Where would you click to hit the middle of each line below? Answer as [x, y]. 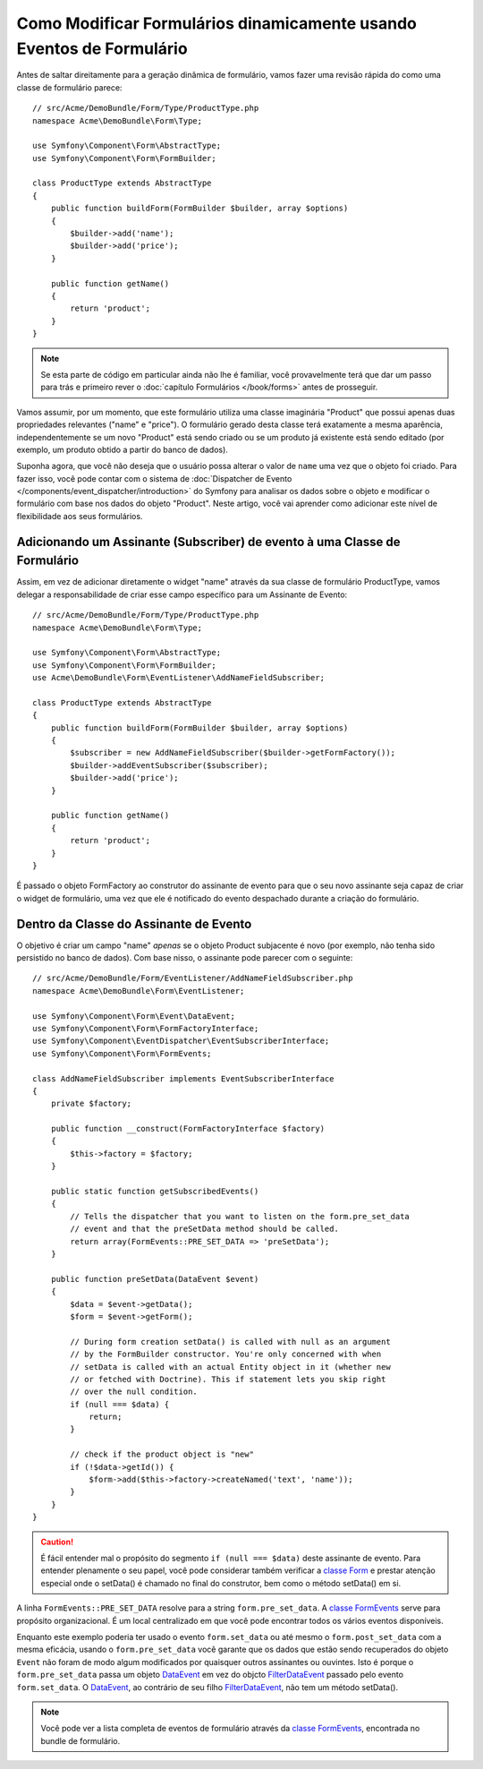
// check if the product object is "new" [162, 1454]
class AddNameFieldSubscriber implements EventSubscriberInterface [183, 1078]
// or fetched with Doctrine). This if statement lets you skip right [228, 1379]
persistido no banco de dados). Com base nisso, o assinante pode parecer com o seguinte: [185, 958]
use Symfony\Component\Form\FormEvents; [122, 1053]
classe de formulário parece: [69, 87]
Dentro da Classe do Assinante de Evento [134, 923]
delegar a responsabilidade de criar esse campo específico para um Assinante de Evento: [182, 594]
